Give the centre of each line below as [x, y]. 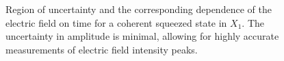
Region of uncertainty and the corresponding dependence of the [139, 9]
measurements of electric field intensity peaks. [102, 49]
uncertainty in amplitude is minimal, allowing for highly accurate [142, 36]
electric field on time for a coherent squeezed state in [116, 22]
